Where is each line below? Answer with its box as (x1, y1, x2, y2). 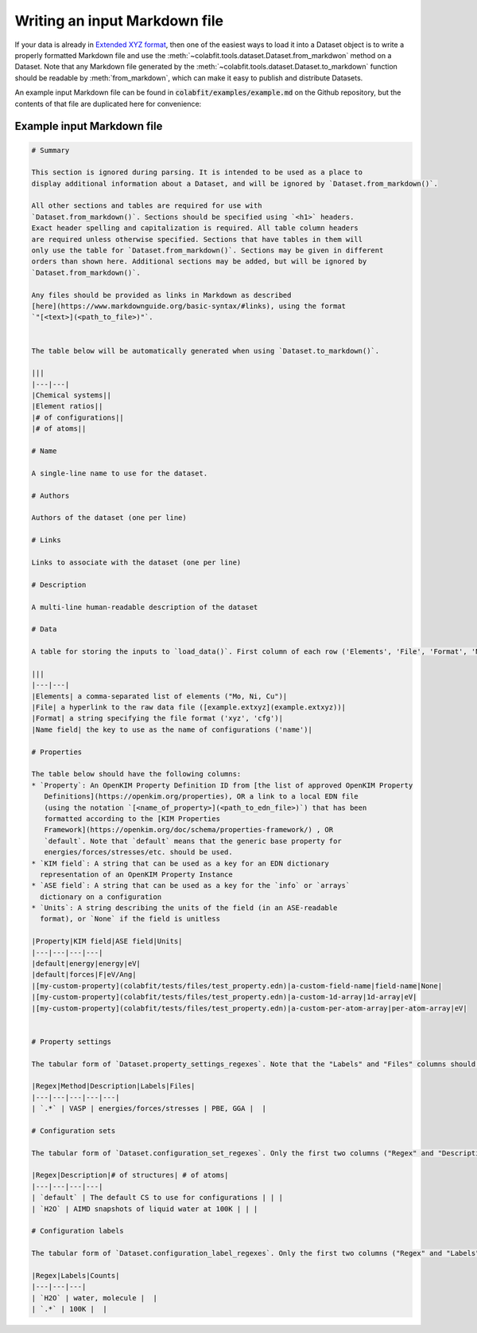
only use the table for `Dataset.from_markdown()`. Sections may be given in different (31, 246, 384, 255)
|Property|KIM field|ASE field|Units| (31, 936, 183, 946)
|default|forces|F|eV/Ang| (31, 970, 137, 979)
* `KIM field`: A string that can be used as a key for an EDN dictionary (31, 858, 330, 868)
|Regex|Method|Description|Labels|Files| (31, 1081, 196, 1091)
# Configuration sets (31, 1126, 116, 1135)
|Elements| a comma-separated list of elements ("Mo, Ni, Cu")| (31, 691, 288, 701)
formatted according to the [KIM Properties (44, 814, 220, 823)
